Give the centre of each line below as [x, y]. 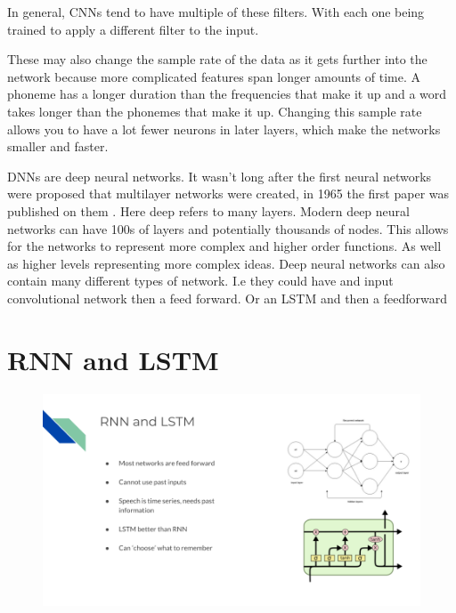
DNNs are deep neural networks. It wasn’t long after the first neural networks [220, 176]
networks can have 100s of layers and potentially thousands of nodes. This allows [228, 228]
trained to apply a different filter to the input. [133, 29]
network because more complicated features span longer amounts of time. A [214, 76]
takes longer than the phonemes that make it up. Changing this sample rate [215, 111]
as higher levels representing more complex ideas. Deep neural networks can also [226, 263]
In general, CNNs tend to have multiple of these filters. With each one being [216, 12]
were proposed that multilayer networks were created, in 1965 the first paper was [228, 194]
